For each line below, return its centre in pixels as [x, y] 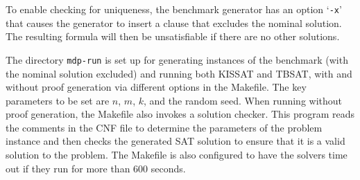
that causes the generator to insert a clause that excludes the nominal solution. [174, 22]
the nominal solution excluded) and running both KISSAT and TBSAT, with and [179, 73]
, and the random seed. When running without [243, 100]
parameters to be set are [58, 100]
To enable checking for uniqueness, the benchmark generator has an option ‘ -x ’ [174, 9]
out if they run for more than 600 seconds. [96, 168]
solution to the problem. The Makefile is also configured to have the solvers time [177, 155]
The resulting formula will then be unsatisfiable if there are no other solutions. [173, 36]
